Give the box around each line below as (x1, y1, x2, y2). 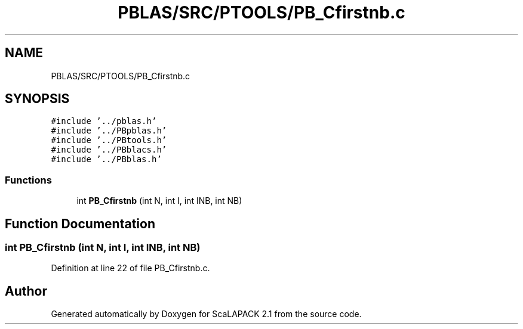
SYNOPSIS (5, 91, 70, 107)
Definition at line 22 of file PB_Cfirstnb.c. (51, 263, 210, 274)
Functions (5, 173, 52, 186)
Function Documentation (5, 216, 155, 231)
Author (5, 283, 47, 299)
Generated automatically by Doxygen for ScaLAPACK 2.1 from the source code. (51, 309, 362, 319)
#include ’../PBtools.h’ (51, 135, 167, 145)
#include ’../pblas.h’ (51, 116, 157, 126)
